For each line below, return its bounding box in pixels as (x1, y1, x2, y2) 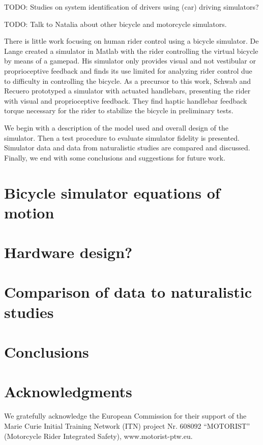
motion (4, 202, 54, 222)
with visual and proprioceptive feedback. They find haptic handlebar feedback (4, 95, 247, 106)
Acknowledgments (4, 381, 132, 402)
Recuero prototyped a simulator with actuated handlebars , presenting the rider (4, 85, 251, 96)
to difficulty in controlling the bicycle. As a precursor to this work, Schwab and (4, 75, 251, 86)
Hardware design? (4, 242, 133, 263)
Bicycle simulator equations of (4, 182, 220, 203)
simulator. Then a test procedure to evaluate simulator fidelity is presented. (4, 132, 240, 143)
